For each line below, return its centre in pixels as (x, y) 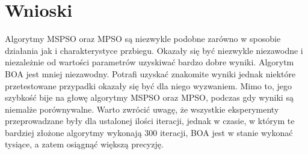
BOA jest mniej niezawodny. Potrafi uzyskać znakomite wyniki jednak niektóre (150, 73)
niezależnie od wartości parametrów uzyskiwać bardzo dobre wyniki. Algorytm (149, 62)
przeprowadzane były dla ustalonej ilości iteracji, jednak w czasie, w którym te (150, 121)
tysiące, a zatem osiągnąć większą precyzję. (84, 144)
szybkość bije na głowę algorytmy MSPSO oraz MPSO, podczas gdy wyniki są (149, 97)
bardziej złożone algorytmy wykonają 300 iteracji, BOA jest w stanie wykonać (149, 132)
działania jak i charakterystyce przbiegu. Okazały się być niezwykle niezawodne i (154, 50)
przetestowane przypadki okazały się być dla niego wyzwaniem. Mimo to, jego (149, 85)
